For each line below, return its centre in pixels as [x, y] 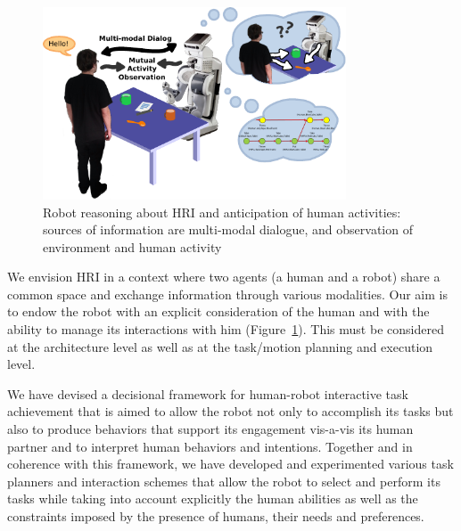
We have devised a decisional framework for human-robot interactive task [208, 393]
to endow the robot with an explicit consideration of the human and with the [218, 311]
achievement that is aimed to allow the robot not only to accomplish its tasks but [230, 411]
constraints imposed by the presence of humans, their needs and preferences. [216, 516]
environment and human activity [132, 246]
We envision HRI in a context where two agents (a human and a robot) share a [224, 277]
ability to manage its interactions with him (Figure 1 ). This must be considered [226, 329]
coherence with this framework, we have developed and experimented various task [230, 464]
